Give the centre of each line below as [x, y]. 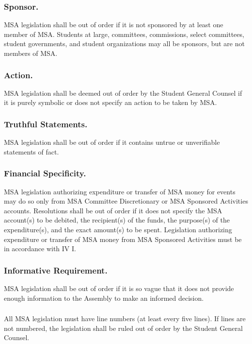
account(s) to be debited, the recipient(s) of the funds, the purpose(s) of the [117, 220]
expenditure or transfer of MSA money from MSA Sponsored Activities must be [123, 239]
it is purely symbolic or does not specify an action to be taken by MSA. [110, 102]
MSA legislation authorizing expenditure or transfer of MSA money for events [120, 191]
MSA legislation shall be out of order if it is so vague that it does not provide [119, 288]
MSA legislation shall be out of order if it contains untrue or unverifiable [112, 142]
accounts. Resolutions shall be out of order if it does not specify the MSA [113, 210]
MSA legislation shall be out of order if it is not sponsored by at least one [114, 25]
